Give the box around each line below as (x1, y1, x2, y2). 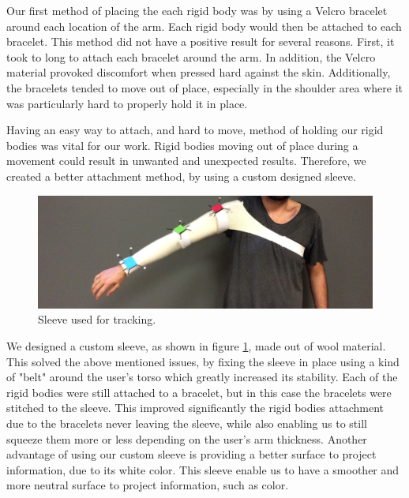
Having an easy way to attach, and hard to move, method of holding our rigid (6, 122, 384, 138)
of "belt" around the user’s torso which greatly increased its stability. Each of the (6, 369, 398, 385)
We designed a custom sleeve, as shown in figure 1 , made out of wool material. (6, 337, 386, 354)
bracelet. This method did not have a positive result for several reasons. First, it (6, 33, 395, 50)
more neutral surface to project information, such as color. (6, 477, 289, 493)
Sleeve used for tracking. (38, 311, 156, 328)
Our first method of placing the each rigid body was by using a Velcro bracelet (6, 2, 388, 18)
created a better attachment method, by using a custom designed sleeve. (6, 167, 356, 184)
